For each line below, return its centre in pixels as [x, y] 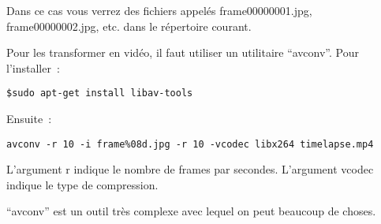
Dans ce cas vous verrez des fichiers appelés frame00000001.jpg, [159, 10]
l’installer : [33, 67]
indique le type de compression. [82, 184]
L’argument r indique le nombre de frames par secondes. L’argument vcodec [190, 169]
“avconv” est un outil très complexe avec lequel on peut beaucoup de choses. [191, 211]
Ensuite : [29, 119]
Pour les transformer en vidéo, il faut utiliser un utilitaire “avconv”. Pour [183, 52]
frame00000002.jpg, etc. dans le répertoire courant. [129, 26]
